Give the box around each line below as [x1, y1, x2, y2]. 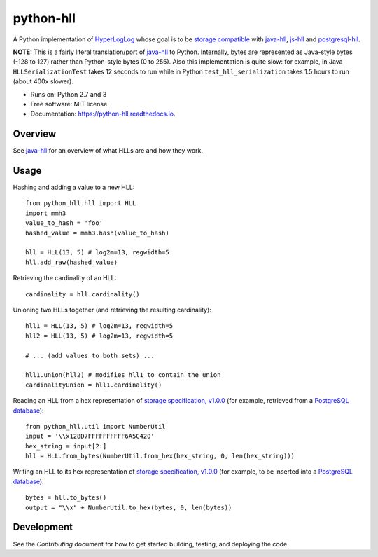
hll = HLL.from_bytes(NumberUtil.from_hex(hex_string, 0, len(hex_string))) [25, 452, 295, 460]
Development [13, 521, 73, 533]
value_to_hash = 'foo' [25, 219, 104, 227]
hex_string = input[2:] [25, 442, 107, 450]
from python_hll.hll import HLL [25, 200, 136, 207]
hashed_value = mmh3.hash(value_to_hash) [25, 228, 169, 237]
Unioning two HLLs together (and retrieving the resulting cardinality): [13, 305, 211, 314]
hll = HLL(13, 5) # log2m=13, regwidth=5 [25, 249, 169, 256]
